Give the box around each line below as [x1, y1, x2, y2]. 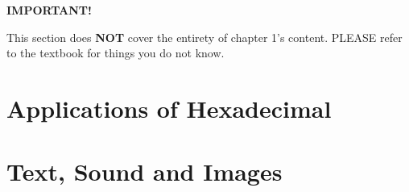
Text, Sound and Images [6, 155, 283, 188]
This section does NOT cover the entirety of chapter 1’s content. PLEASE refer [6, 28, 403, 45]
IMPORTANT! [6, 2, 92, 18]
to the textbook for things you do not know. [6, 44, 225, 61]
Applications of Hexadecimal [6, 91, 332, 124]
